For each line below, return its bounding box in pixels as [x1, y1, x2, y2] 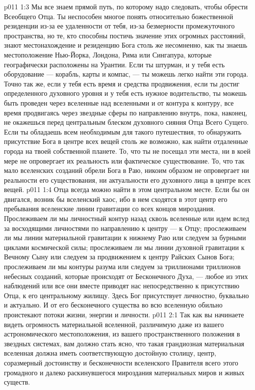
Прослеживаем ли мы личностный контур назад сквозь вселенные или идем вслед [4, 213, 250, 223]
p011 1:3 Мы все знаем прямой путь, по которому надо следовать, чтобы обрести [4, 1, 248, 11]
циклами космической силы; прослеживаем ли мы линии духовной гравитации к [4, 242, 245, 252]
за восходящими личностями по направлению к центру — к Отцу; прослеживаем [4, 223, 247, 233]
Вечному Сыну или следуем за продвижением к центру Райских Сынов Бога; [4, 251, 235, 262]
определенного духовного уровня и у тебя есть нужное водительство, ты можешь [4, 88, 247, 98]
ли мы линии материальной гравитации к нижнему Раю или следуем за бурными [4, 232, 246, 243]
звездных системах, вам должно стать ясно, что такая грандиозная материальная [4, 338, 245, 348]
